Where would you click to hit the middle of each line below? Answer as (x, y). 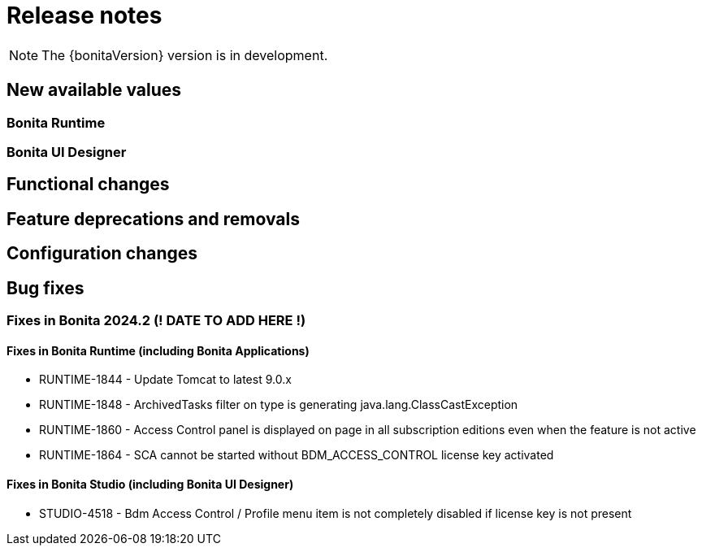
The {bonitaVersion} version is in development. (185, 55)
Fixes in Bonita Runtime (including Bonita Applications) (158, 350)
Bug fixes (45, 288)
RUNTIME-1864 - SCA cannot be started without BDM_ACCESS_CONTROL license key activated (297, 455)
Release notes (84, 15)
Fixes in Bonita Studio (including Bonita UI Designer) (150, 484)
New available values (94, 90)
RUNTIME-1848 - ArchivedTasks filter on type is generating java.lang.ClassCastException (279, 405)
